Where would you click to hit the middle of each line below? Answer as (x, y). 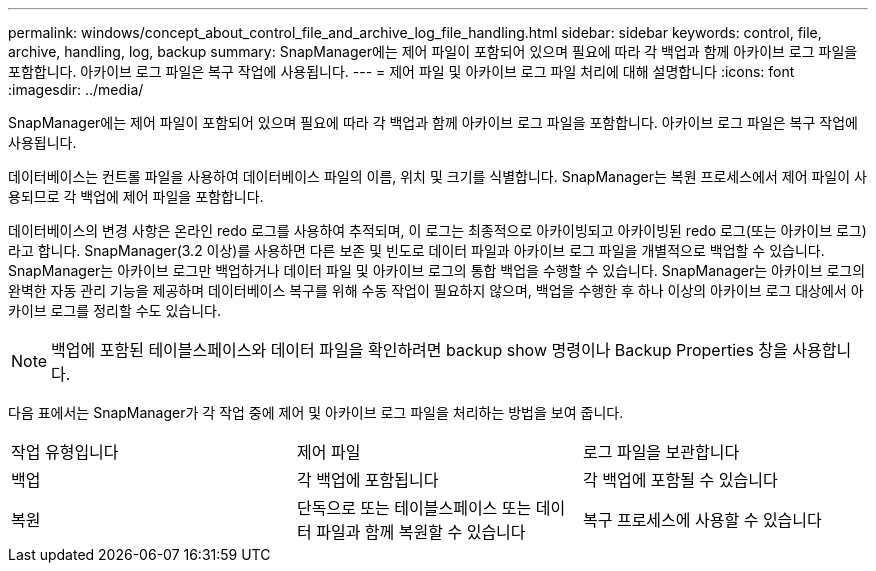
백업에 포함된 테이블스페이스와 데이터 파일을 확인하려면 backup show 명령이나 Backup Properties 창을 (419, 350)
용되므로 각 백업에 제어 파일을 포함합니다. (136, 196)
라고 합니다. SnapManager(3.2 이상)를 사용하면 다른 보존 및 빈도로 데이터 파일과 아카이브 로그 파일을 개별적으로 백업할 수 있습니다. (416, 250)
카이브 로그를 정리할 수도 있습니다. (114, 310)
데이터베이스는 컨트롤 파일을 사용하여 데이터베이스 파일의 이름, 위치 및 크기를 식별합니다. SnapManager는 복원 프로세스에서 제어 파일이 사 (437, 176)
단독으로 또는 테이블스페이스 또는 (414, 508)
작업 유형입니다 (65, 452)
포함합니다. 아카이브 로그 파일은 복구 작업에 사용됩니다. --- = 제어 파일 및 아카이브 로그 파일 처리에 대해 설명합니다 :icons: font (401, 71)
